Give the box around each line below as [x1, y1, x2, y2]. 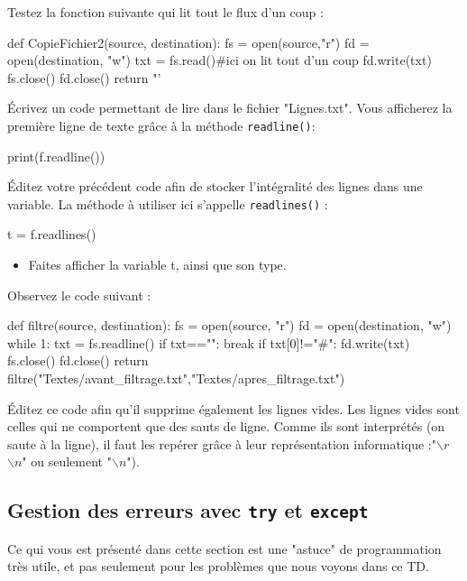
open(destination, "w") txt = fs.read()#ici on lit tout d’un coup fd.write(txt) [7, 51, 432, 69]
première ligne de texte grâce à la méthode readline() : [7, 115, 316, 134]
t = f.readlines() [7, 225, 96, 244]
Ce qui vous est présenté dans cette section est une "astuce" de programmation [7, 539, 442, 558]
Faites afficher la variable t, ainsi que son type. [28, 255, 287, 274]
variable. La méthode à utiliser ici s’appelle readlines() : [7, 194, 328, 213]
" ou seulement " [22, 452, 112, 471]
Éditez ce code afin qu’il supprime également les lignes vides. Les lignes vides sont [7, 399, 460, 418]
